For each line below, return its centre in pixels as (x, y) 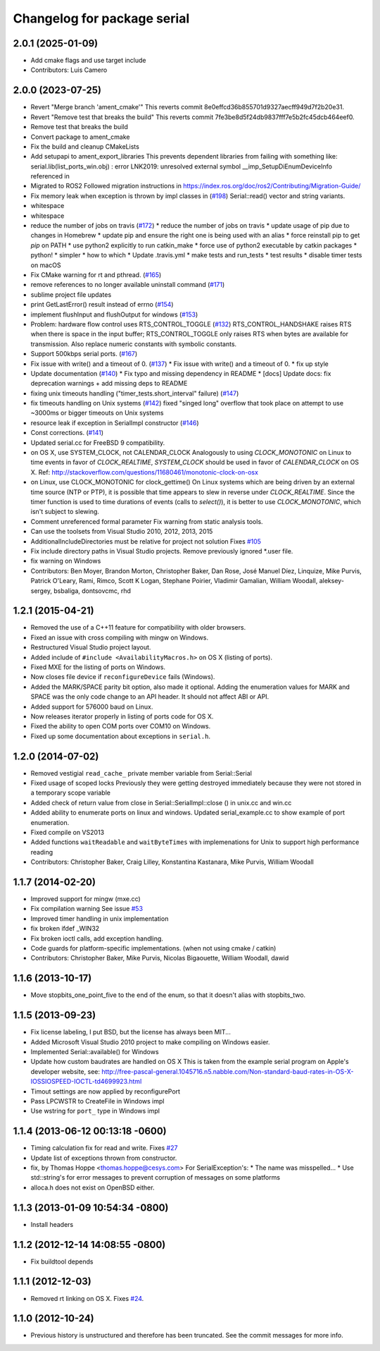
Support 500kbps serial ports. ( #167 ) (84, 354)
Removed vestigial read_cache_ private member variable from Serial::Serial (141, 773)
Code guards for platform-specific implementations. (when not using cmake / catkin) (153, 948)
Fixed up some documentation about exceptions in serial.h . (121, 736)
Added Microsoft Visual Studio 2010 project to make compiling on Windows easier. (150, 1042)
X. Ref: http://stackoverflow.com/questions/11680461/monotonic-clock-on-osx (144, 472)
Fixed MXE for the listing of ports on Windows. (98, 667)
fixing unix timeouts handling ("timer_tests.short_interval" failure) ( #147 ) (135, 393)
